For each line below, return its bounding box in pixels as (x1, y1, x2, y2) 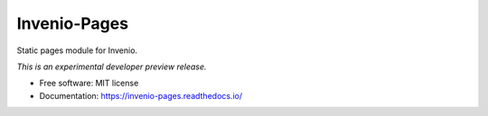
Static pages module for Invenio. (16, 45, 138, 56)
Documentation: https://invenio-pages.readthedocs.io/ (39, 90, 243, 101)
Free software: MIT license (39, 77, 139, 89)
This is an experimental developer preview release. (16, 61, 207, 72)
